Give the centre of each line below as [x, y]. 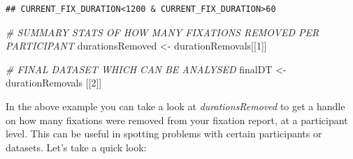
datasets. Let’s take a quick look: [76, 147]
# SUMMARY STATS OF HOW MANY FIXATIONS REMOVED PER [163, 32]
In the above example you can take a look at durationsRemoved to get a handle [175, 106]
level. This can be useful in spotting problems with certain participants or [164, 134]
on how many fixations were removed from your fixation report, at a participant [177, 120]
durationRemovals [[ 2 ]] [54, 83]
